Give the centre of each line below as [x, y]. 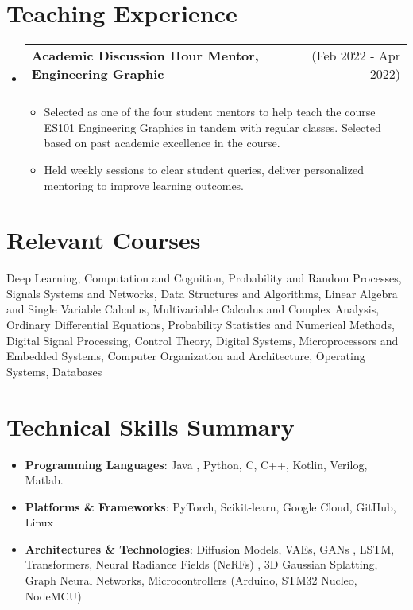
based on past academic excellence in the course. [162, 143]
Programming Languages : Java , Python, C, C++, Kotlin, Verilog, [196, 464]
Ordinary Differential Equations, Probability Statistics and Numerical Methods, [201, 324]
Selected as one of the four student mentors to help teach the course [210, 112]
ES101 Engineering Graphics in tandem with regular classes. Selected [212, 127]
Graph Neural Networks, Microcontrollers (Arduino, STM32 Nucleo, [191, 580]
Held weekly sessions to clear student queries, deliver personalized [204, 169]
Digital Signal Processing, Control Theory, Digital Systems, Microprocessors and [203, 340]
